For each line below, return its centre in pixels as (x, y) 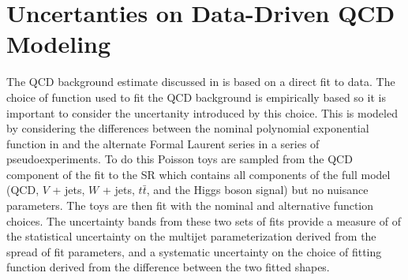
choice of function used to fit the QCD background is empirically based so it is (196, 97)
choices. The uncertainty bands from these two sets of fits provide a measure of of (204, 220)
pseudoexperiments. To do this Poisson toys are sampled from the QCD (180, 159)
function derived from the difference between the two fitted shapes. (168, 267)
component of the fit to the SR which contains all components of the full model (198, 174)
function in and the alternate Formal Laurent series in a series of (163, 143)
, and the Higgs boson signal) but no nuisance (257, 190)
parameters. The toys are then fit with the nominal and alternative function (190, 205)
